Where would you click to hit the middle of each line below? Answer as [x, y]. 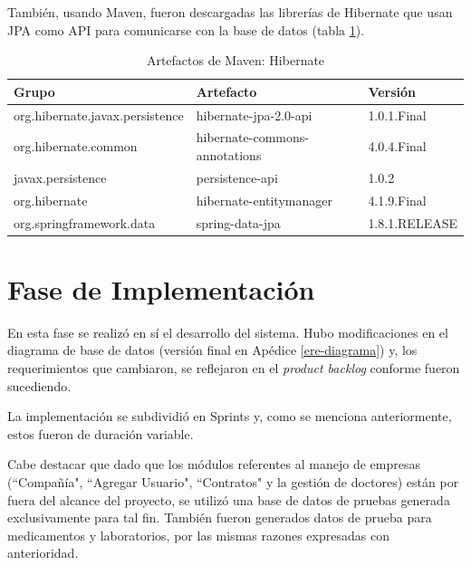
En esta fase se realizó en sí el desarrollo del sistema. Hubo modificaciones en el [228, 332]
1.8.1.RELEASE [413, 222]
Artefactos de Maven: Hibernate [235, 60]
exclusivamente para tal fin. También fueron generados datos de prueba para [220, 517]
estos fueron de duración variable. [101, 433]
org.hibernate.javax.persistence [99, 115]
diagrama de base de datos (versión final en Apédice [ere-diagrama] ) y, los [212, 350]
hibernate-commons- [252, 137]
